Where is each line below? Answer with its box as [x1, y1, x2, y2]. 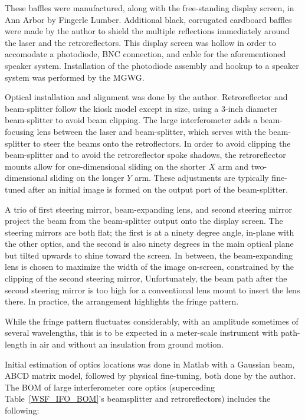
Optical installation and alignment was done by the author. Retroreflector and [5, 91, 288, 103]
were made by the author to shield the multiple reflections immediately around [5, 25, 290, 37]
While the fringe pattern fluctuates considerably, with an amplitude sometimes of [5, 315, 299, 327]
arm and [218, 160, 249, 172]
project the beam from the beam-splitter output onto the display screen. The [5, 214, 283, 227]
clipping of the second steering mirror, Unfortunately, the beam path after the [5, 272, 287, 285]
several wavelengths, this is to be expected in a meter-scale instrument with [5, 326, 278, 339]
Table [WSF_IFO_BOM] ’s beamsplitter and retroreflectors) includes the [5, 392, 271, 405]
